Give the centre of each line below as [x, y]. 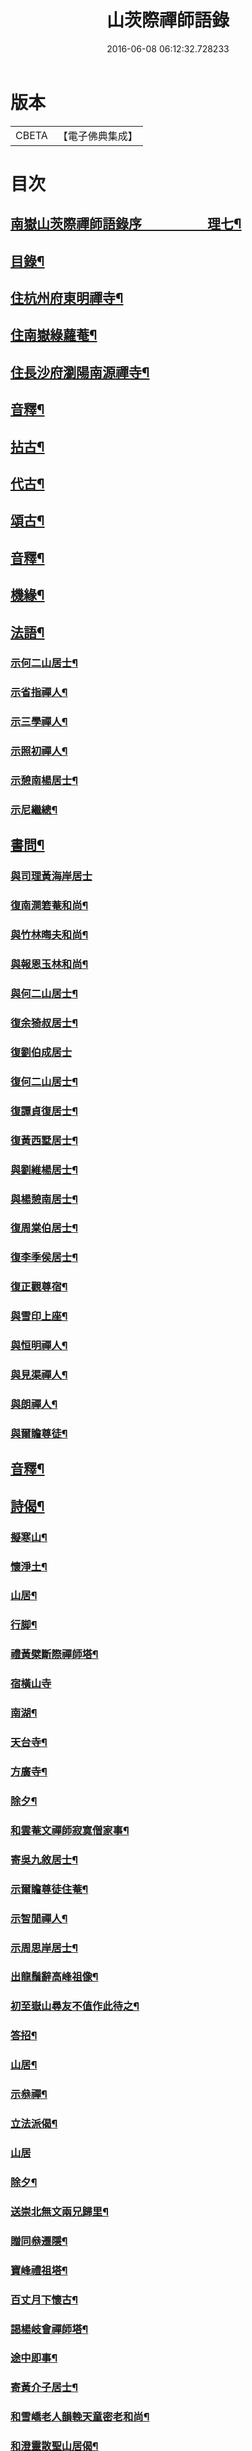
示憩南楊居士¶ [44, 781]
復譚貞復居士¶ [44, 1111]
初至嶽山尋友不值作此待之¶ [75, 2006]
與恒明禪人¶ [39, 1346]
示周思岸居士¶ [44, 1948]
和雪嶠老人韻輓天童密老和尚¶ [80, 2417]
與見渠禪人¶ [39, 1375]
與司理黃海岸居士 [51, 876]
